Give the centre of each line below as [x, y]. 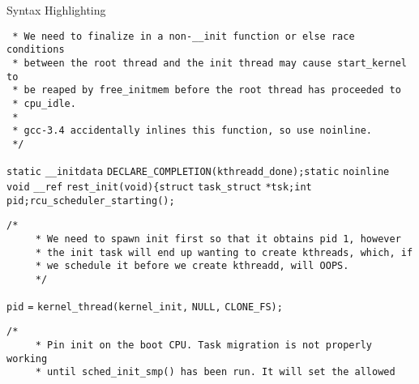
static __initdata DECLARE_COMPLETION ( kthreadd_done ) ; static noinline [198, 171]
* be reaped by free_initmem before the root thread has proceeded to [207, 90]
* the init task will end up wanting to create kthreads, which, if [224, 252]
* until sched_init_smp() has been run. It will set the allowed [215, 372]
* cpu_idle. [44, 103]
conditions [36, 50]
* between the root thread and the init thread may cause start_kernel [209, 63]
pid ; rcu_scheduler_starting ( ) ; [91, 201]
